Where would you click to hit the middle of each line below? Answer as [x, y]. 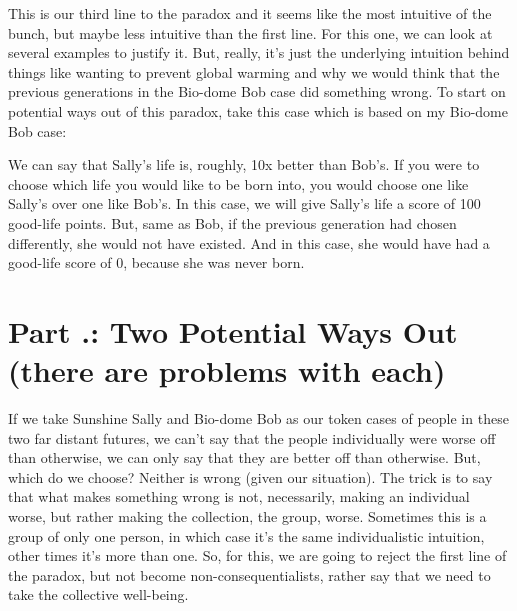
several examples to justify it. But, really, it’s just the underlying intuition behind [259, 52]
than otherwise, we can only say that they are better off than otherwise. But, [244, 457]
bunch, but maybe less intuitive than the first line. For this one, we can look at [250, 32]
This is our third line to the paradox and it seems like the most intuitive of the [250, 13]
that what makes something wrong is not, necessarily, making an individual [239, 496]
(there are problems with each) [227, 370]
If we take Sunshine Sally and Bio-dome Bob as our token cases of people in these [258, 418]
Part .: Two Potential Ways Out [233, 330]
